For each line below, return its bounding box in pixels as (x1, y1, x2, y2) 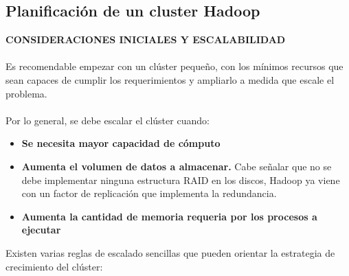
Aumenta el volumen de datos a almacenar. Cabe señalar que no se (21, 159, 332, 173)
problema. (5, 86, 47, 100)
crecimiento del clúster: (5, 259, 103, 273)
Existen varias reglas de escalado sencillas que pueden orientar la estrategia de (5, 245, 335, 260)
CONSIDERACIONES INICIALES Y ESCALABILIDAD (5, 32, 286, 47)
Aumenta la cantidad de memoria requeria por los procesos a (21, 209, 317, 223)
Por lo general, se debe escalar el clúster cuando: (5, 113, 210, 127)
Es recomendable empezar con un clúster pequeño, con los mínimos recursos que (5, 59, 344, 73)
